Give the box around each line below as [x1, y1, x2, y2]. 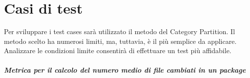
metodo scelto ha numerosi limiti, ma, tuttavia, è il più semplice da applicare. [4, 36, 237, 46]
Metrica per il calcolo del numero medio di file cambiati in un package [4, 64, 246, 75]
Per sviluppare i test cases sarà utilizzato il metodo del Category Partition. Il [4, 26, 235, 37]
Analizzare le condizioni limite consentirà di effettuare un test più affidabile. [4, 45, 231, 56]
